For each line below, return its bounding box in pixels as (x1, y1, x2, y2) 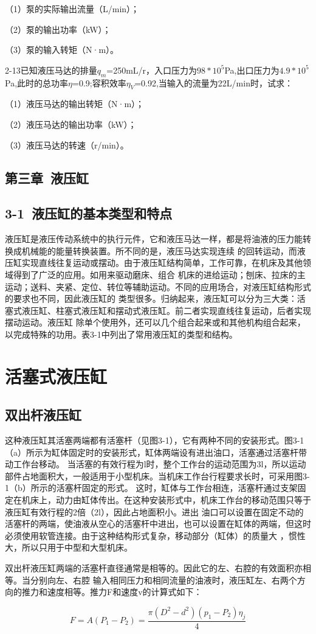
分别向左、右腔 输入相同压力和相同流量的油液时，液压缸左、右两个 (30, 573, 297, 586)
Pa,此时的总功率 (5, 76, 69, 89)
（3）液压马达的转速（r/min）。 (5, 138, 129, 151)
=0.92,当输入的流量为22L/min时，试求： (134, 76, 293, 89)
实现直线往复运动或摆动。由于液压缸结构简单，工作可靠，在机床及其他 (21, 256, 303, 269)
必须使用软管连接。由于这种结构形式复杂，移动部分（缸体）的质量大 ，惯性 (5, 529, 306, 542)
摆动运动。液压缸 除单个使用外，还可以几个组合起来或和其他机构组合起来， (5, 316, 306, 329)
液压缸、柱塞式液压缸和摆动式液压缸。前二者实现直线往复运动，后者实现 (21, 304, 311, 316)
